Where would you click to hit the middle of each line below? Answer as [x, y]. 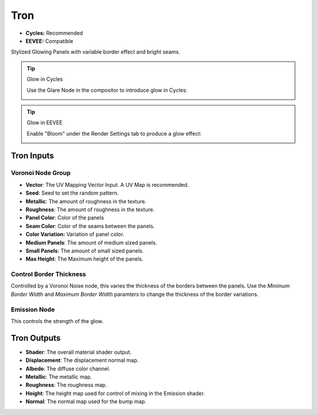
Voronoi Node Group [41, 173]
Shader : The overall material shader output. [79, 352]
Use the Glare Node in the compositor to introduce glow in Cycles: [107, 90]
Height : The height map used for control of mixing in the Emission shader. [115, 393]
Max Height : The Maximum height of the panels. [85, 259]
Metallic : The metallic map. [59, 377]
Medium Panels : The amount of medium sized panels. [91, 242]
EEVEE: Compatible [49, 41]
